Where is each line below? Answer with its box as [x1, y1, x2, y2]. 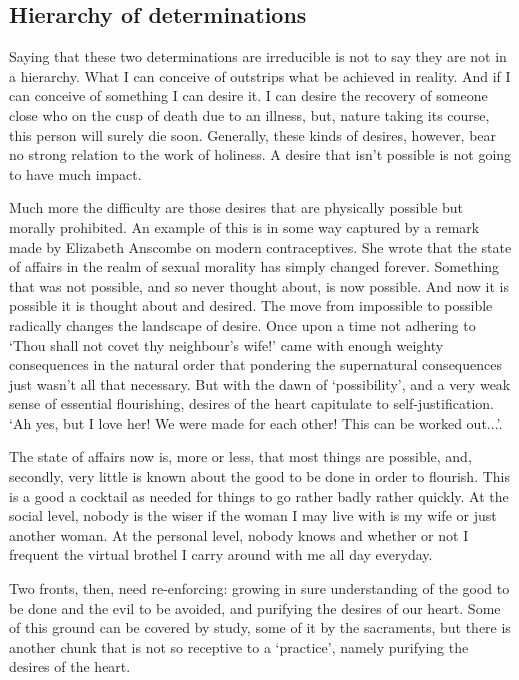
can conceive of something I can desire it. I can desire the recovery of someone [9, 85, 488, 106]
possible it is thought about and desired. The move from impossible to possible [9, 295, 493, 316]
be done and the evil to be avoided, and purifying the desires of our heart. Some [9, 597, 501, 618]
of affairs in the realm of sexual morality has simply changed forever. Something [9, 256, 500, 277]
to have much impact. [9, 163, 142, 184]
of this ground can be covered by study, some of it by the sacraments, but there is [9, 617, 511, 638]
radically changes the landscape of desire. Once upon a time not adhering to [9, 314, 476, 335]
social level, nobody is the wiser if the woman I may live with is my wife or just [9, 505, 497, 526]
